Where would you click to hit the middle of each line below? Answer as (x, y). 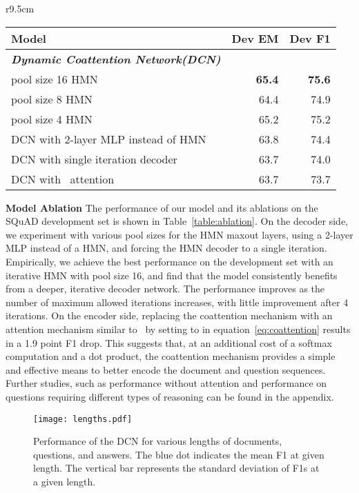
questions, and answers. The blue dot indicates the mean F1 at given (179, 454)
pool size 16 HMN (55, 79)
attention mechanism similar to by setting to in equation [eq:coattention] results (178, 329)
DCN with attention (63, 179)
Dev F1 (310, 38)
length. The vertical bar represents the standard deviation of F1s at (176, 468)
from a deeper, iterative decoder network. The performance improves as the (165, 289)
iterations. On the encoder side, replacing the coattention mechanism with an (169, 315)
